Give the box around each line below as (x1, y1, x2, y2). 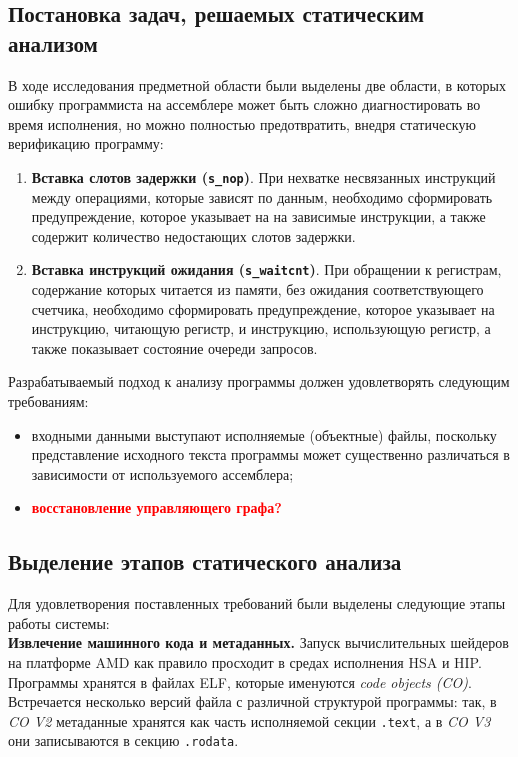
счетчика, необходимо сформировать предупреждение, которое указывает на (31, 298, 495, 319)
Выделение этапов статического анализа (8, 546, 402, 577)
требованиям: (8, 391, 89, 412)
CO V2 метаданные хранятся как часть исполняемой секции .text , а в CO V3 (8, 710, 491, 731)
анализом (8, 27, 98, 58)
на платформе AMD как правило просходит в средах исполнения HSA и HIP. (8, 651, 482, 672)
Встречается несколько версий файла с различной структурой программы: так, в (8, 691, 497, 712)
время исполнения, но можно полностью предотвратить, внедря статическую (8, 113, 476, 134)
